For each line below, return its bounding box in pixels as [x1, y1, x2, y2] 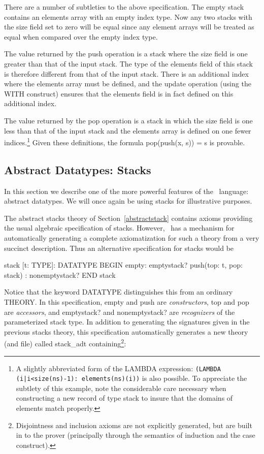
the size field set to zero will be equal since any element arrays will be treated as [4, 21, 254, 32]
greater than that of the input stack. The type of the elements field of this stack [4, 58, 253, 69]
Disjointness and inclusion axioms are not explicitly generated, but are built [16, 419, 252, 430]
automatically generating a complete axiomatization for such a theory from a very [4, 232, 259, 243]
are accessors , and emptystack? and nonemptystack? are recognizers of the [4, 306, 235, 317]
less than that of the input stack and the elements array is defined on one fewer [4, 125, 251, 136]
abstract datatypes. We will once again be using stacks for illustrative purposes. [4, 196, 252, 206]
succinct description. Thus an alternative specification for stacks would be [4, 242, 234, 253]
